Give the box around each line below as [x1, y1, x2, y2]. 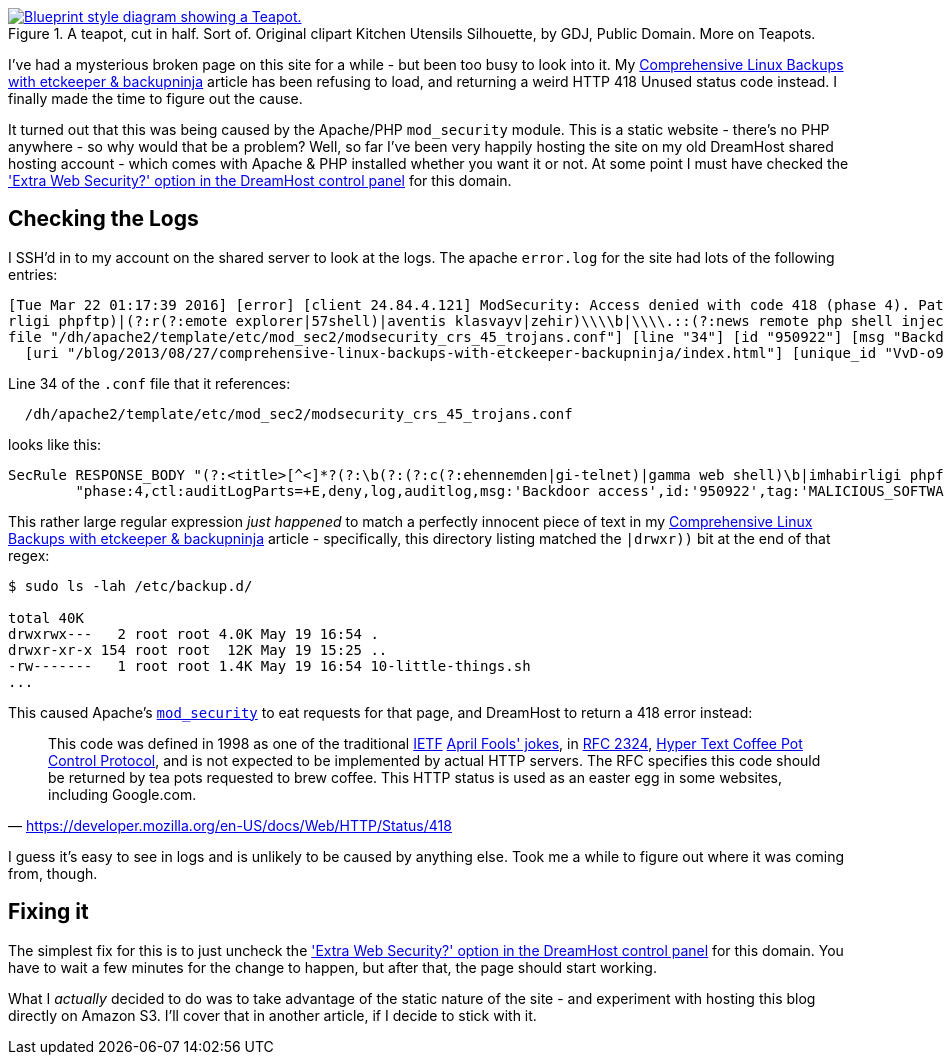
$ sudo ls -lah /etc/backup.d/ [8, 577, 253, 594]
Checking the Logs [8, 206, 199, 232]
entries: [8, 265, 58, 283]
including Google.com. [48, 785, 197, 803]
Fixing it [8, 899, 89, 925]
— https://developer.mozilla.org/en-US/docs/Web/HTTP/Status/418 [8, 816, 452, 834]
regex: [8, 546, 50, 564]
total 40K [8, 609, 84, 626]
